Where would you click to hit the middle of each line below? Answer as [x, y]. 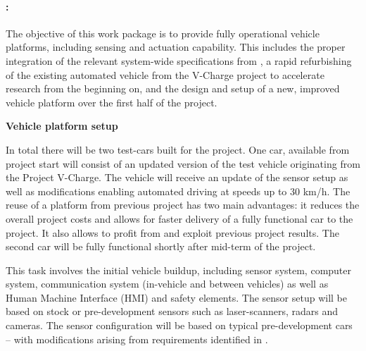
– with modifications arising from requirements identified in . [137, 339]
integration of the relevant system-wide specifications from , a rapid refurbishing [179, 60]
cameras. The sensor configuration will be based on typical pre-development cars [179, 325]
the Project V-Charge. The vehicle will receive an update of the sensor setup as [177, 177]
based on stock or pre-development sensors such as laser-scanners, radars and [172, 311]
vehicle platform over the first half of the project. [112, 102]
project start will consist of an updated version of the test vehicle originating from [183, 163]
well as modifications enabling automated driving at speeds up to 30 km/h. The [178, 191]
